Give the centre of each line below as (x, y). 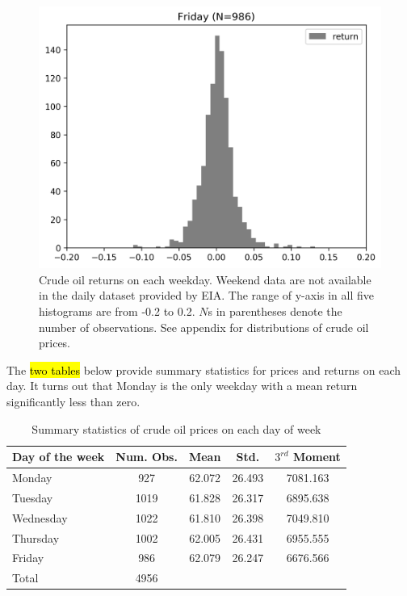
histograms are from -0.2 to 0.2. (117, 311)
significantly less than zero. (73, 401)
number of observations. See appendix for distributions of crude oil (204, 327)
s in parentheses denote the (275, 311)
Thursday (36, 537)
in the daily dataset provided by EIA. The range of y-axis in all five (207, 295)
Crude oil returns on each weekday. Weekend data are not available (205, 279)
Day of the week (59, 457)
